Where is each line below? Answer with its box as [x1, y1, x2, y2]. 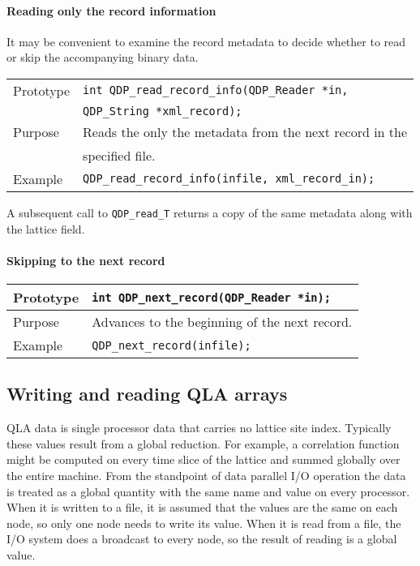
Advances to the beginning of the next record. [92, 312, 353, 332]
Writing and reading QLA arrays [6, 381, 288, 406]
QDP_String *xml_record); [83, 104, 242, 118]
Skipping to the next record [6, 251, 165, 268]
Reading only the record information [6, 2, 216, 19]
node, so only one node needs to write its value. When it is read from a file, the [6, 514, 401, 531]
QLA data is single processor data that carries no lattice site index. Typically [6, 419, 392, 436]
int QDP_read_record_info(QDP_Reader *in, [83, 84, 349, 97]
